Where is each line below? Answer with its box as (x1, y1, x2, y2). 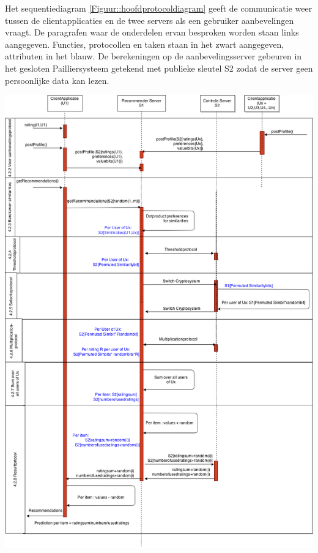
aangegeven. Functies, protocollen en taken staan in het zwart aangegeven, (5, 37, 284, 50)
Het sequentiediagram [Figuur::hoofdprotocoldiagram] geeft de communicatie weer (5, 2, 312, 14)
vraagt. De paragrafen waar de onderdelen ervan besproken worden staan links (5, 26, 299, 39)
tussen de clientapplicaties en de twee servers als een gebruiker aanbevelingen (5, 13, 294, 26)
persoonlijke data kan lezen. (5, 73, 109, 86)
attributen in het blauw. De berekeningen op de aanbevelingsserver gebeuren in (5, 50, 302, 62)
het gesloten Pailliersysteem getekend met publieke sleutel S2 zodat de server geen (5, 61, 313, 74)
